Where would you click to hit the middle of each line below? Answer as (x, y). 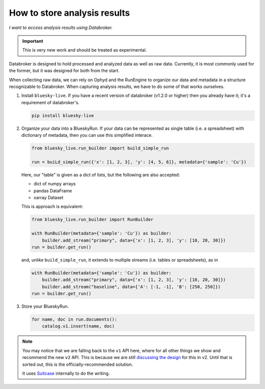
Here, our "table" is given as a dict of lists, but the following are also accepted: (101, 175)
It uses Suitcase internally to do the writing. (66, 373)
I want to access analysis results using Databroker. (61, 28)
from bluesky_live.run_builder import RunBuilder (93, 220)
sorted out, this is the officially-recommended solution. (78, 364)
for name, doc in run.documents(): (74, 319)
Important (33, 41)
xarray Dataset (49, 197)
